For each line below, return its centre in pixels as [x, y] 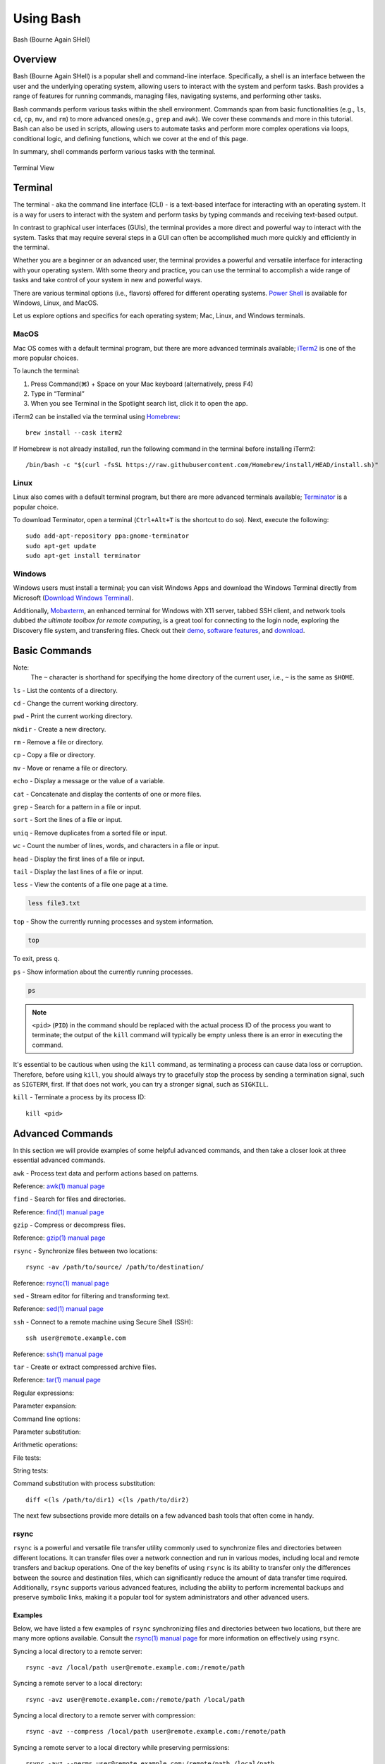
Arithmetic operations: [45, 1445]
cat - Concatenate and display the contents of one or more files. [107, 794]
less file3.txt [54, 904]
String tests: [31, 1470]
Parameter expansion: [45, 1406]
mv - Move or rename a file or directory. [71, 768]
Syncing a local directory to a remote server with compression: [104, 1715]
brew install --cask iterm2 [74, 433]
